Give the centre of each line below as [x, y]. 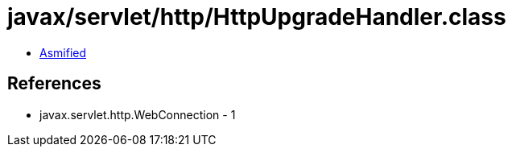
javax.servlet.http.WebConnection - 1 [138, 114]
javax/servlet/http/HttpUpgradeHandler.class [257, 17]
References [54, 84]
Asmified [63, 52]
